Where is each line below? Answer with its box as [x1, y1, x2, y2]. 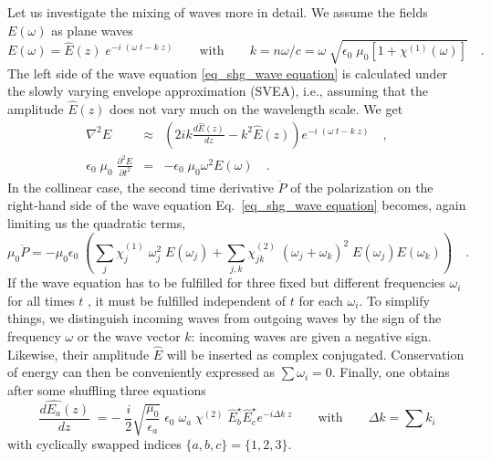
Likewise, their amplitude [7, 344, 150, 363]
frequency [7, 327, 61, 346]
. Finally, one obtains [331, 362, 450, 382]
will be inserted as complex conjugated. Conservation [166, 344, 465, 363]
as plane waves [51, 20, 133, 39]
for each [298, 290, 343, 309]
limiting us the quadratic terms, [7, 213, 186, 232]
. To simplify [359, 290, 430, 309]
